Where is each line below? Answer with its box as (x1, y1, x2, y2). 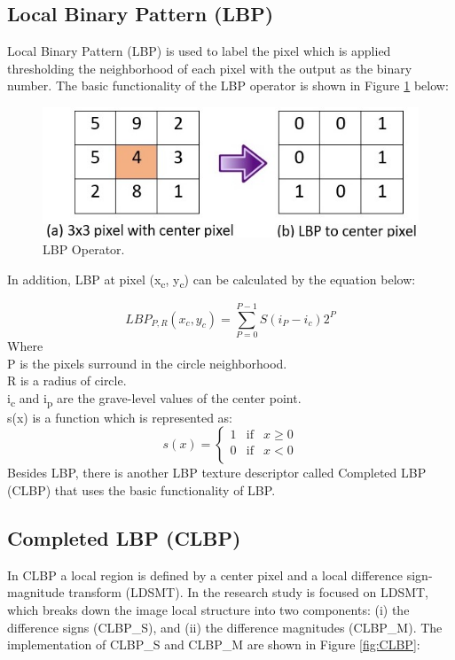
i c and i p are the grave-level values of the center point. (7, 388, 302, 409)
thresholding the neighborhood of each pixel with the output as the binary (7, 58, 412, 77)
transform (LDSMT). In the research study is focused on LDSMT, (68, 583, 429, 602)
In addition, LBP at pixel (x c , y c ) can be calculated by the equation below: (7, 269, 416, 291)
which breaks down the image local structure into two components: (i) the (7, 601, 410, 619)
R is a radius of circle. (7, 371, 127, 390)
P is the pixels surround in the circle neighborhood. (7, 353, 287, 372)
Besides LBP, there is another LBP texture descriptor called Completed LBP (7, 463, 427, 482)
